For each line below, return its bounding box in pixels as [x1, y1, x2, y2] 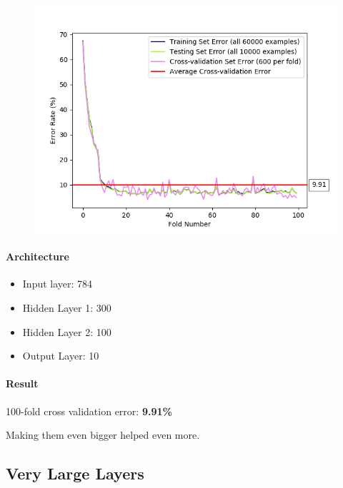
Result [6, 376, 39, 391]
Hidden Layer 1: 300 [22, 300, 111, 315]
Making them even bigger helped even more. [6, 427, 200, 442]
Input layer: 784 [22, 276, 93, 291]
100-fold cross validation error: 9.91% [6, 403, 172, 418]
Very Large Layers [6, 462, 144, 484]
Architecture [6, 249, 69, 264]
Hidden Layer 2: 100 [22, 324, 111, 339]
